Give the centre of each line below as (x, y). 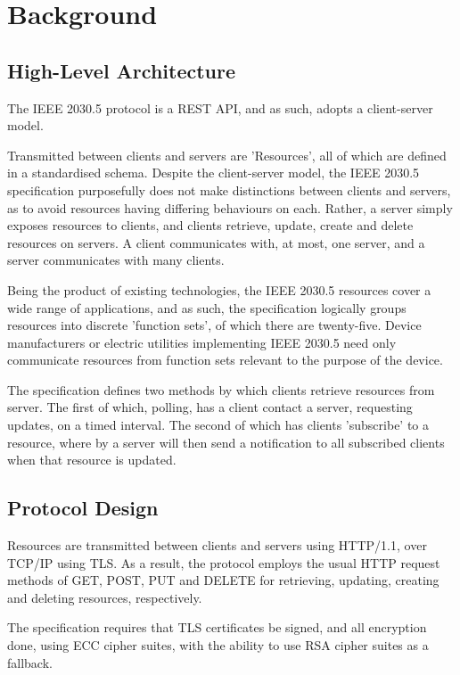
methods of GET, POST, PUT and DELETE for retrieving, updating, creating (223, 580)
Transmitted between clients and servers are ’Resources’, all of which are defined (227, 155)
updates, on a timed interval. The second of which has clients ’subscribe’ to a (218, 425)
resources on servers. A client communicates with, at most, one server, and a (216, 242)
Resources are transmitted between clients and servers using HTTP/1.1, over (217, 545)
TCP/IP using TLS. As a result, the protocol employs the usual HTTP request (224, 562)
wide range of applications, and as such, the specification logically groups (207, 307)
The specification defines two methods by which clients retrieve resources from (221, 389)
